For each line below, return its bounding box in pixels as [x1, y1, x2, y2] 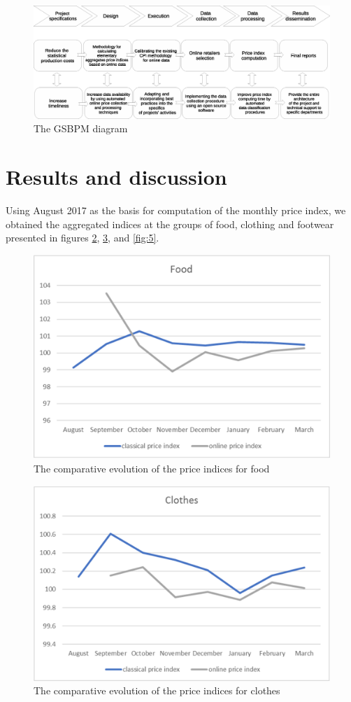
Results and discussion [6, 162, 227, 191]
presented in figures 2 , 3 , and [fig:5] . [6, 230, 159, 245]
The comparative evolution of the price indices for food [34, 461, 270, 476]
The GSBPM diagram [34, 121, 128, 136]
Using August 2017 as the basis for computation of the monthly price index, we [6, 203, 346, 218]
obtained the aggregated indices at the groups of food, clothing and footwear [6, 216, 334, 231]
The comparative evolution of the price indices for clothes [34, 683, 280, 698]
